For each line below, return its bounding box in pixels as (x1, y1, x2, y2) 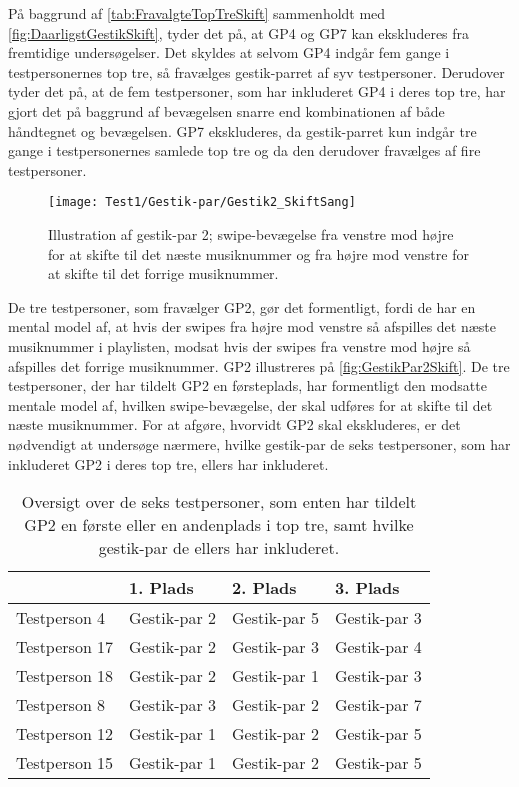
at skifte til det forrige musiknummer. (48, 263, 279, 284)
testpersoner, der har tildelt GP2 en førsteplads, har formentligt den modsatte (8, 375, 487, 396)
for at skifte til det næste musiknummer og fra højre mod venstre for (48, 243, 469, 264)
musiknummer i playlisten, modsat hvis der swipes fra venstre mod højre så (8, 335, 471, 356)
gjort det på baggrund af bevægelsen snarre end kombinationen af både (8, 100, 445, 121)
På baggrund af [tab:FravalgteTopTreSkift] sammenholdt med (8, 3, 386, 23)
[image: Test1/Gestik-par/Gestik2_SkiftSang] (48, 195, 356, 210)
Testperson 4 (16, 606, 106, 630)
